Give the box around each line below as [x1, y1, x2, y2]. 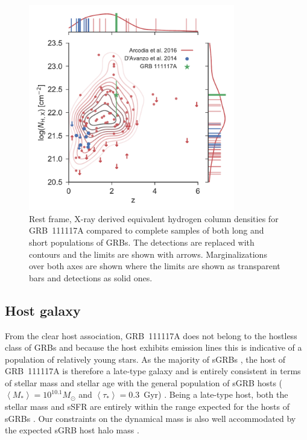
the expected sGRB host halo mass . [5, 424, 139, 436]
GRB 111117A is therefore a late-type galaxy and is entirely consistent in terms [5, 365, 301, 377]
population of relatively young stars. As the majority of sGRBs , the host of [5, 352, 286, 365]
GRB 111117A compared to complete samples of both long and [29, 224, 264, 237]
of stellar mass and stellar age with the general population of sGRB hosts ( [5, 376, 283, 389]
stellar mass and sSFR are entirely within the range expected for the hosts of [5, 400, 290, 413]
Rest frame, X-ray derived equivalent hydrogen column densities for [29, 212, 279, 225]
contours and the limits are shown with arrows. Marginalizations [29, 247, 267, 260]
